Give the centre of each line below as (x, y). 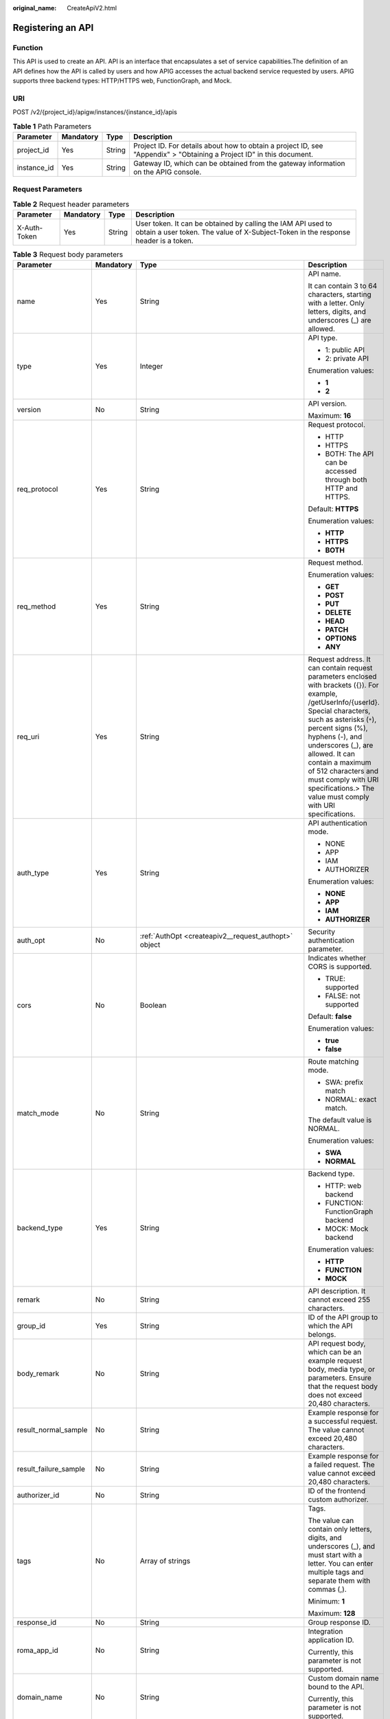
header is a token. (164, 241)
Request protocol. (337, 425)
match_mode (38, 1113)
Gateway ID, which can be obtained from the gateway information (239, 163)
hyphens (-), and (335, 737)
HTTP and (342, 488)
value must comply (339, 797)
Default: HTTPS (333, 509)
